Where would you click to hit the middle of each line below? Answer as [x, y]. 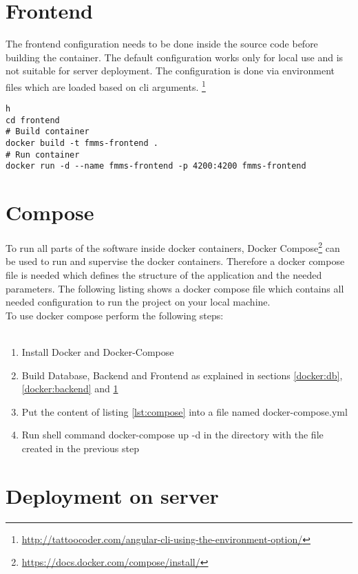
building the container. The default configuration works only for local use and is [175, 57]
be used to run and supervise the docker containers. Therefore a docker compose [175, 261]
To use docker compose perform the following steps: [115, 315]
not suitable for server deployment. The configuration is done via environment [170, 71]
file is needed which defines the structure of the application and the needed [164, 275]
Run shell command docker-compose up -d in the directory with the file [172, 435]
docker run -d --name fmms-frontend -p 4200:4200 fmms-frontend [156, 166]
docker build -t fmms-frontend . [82, 143]
